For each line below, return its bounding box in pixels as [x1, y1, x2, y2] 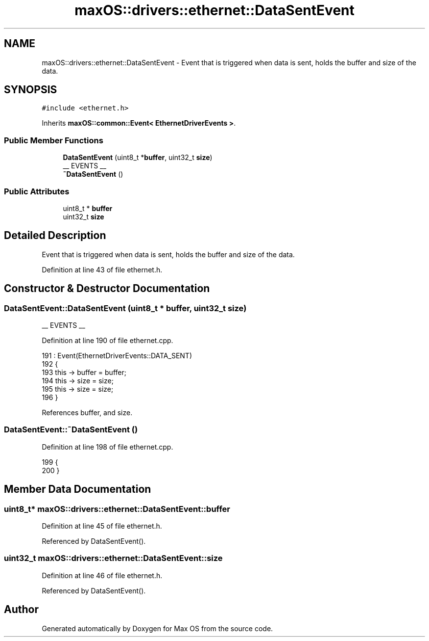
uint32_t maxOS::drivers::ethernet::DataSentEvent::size [4, 553, 223, 563]
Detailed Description [4, 229, 106, 242]
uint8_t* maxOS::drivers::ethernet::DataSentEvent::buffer [4, 504, 230, 514]
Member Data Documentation [4, 483, 151, 496]
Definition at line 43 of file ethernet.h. [42, 265, 163, 274]
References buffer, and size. [42, 408, 133, 417]
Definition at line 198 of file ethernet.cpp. [42, 442, 173, 451]
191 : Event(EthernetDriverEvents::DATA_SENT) [42, 351, 192, 360]
